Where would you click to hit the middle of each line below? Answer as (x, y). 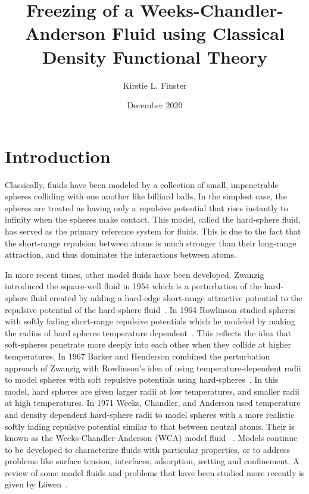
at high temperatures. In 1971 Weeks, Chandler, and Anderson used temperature (153, 403)
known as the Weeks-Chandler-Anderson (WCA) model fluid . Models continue (151, 438)
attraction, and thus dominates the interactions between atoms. (121, 254)
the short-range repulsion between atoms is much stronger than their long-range (151, 243)
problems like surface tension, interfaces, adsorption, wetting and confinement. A (152, 461)
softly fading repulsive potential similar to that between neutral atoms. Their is (150, 426)
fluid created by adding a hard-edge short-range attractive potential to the (166, 297)
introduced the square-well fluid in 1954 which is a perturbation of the (133, 286)
